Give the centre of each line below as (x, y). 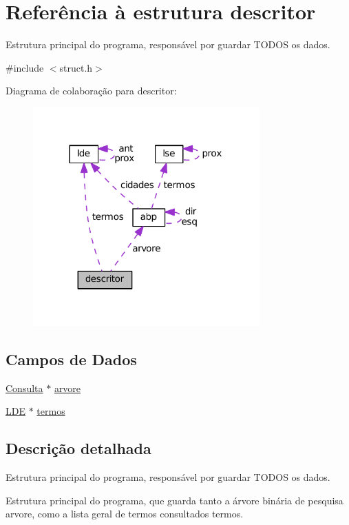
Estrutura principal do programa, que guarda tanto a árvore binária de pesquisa (174, 500)
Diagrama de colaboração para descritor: (91, 91)
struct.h (76, 67)
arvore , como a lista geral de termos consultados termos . (125, 514)
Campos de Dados (71, 359)
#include (25, 67)
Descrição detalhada (78, 448)
